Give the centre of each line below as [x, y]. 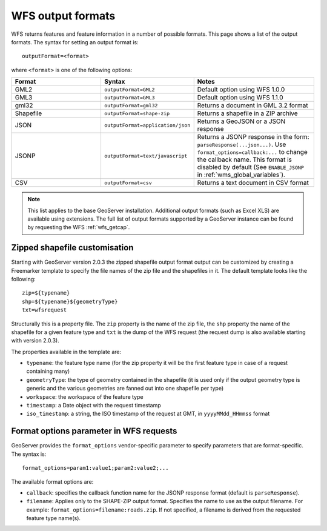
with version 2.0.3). [35, 341]
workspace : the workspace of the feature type [85, 396]
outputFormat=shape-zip [137, 113]
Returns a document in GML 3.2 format [253, 105]
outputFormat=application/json [147, 125]
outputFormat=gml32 [131, 105]
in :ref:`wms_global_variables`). [241, 175]
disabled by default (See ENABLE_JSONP [250, 167]
